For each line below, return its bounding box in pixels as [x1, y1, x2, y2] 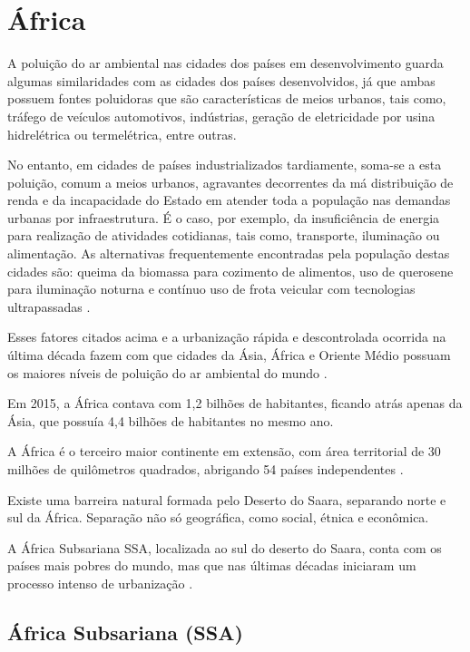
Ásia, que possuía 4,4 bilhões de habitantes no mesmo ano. [7, 411, 334, 430]
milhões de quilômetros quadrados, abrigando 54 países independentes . [7, 460, 404, 478]
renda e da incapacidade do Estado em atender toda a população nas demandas [7, 190, 451, 209]
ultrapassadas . [7, 297, 91, 316]
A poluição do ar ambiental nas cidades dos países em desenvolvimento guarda [7, 54, 444, 73]
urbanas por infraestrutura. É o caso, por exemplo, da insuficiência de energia [7, 208, 440, 227]
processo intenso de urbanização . [7, 573, 193, 592]
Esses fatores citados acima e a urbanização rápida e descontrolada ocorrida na [7, 327, 446, 346]
